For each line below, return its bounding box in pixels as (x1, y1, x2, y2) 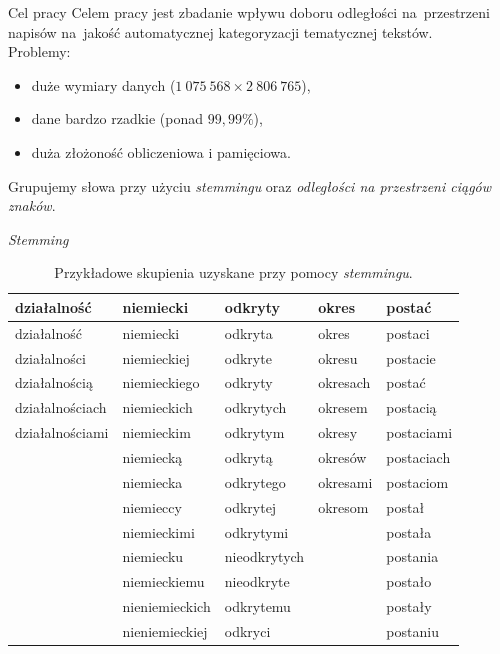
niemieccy (122, 496, 182, 517)
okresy (318, 422, 358, 443)
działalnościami (15, 422, 109, 443)
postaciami (386, 422, 453, 443)
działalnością (15, 372, 93, 393)
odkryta (224, 322, 273, 343)
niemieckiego (122, 372, 200, 393)
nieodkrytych (224, 546, 305, 567)
